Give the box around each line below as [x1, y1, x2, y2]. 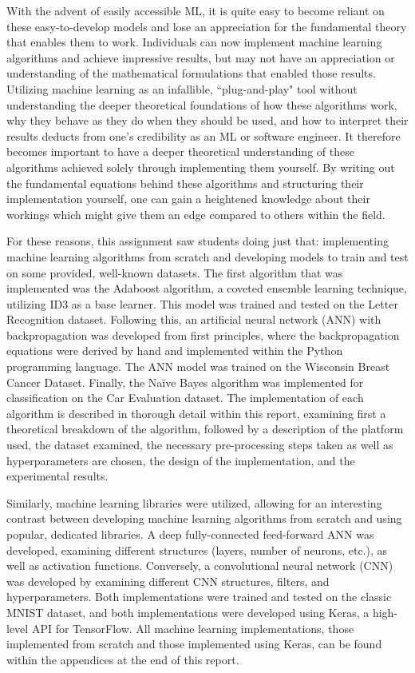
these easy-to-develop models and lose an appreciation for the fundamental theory [6, 18, 407, 34]
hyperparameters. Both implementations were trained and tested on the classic [6, 588, 392, 605]
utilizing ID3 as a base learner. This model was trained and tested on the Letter [6, 295, 398, 312]
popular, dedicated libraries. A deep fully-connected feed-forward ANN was [6, 526, 374, 542]
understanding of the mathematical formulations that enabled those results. [6, 65, 376, 82]
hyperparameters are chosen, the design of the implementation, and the [6, 452, 355, 468]
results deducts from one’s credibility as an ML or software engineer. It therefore [6, 127, 401, 144]
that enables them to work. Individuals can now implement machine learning [6, 34, 382, 50]
